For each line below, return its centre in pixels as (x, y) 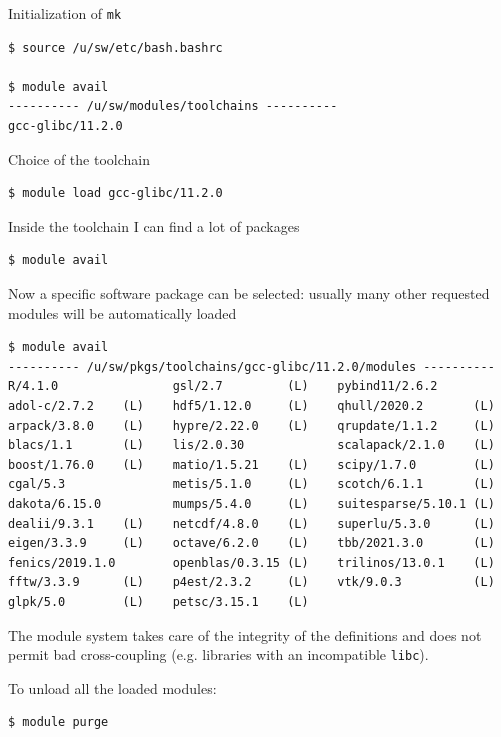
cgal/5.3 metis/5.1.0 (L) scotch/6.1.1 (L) (251, 484)
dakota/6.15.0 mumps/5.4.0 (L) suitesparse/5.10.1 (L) (251, 503)
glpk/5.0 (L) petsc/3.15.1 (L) (158, 601)
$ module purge (58, 722)
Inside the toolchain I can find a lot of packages (154, 225)
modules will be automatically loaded (122, 312)
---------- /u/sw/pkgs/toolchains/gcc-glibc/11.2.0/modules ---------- (251, 366)
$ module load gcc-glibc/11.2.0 (115, 193)
